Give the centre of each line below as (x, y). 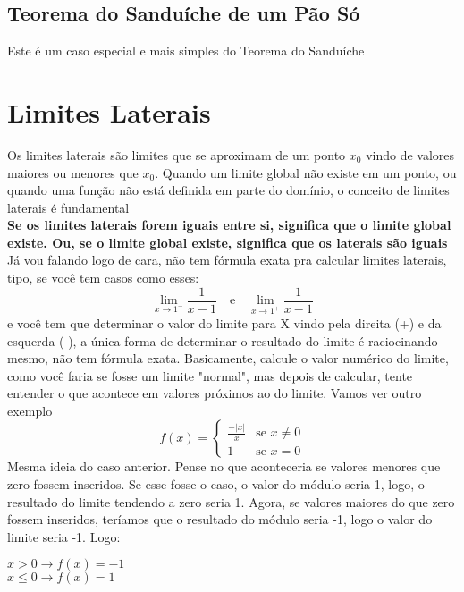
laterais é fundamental (68, 207)
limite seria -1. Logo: (64, 536)
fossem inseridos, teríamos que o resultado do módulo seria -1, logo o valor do (220, 519)
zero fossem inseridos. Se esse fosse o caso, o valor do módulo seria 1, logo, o (216, 484)
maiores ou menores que (73, 172)
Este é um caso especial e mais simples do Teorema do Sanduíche (186, 51)
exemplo (30, 410)
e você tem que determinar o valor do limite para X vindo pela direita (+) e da (224, 322)
